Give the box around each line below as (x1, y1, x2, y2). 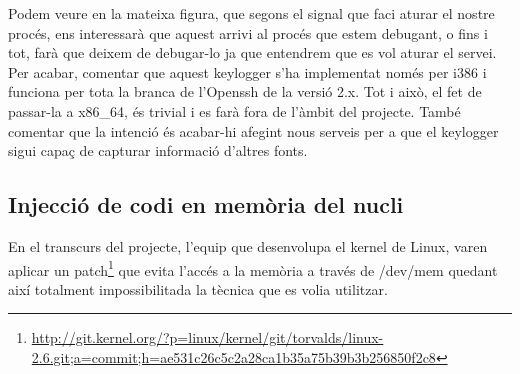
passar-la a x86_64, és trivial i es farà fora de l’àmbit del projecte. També (8, 100, 461, 121)
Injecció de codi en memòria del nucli (8, 189, 404, 220)
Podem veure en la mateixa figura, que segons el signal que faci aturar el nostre (8, 3, 495, 23)
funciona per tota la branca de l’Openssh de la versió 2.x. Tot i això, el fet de (8, 81, 482, 102)
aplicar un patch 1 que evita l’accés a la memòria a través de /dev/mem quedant (8, 256, 498, 280)
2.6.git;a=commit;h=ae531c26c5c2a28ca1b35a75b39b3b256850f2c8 (31, 346, 436, 367)
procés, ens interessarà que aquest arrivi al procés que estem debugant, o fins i (8, 22, 488, 43)
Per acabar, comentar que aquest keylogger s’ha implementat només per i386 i (8, 61, 487, 82)
